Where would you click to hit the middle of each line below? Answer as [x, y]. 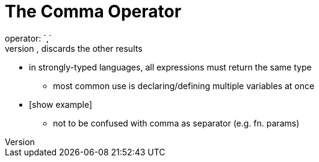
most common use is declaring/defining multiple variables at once [184, 86]
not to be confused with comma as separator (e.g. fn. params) [176, 123]
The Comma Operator [93, 11]
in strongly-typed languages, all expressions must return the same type [170, 67]
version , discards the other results [74, 48]
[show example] [60, 104]
